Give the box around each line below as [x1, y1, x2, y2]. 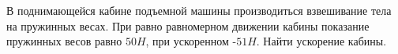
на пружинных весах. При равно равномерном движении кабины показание [6, 17, 370, 34]
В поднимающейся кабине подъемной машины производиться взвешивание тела [6, 2, 392, 18]
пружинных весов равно [6, 33, 122, 49]
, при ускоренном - [145, 33, 237, 49]
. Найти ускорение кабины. [256, 33, 387, 49]
